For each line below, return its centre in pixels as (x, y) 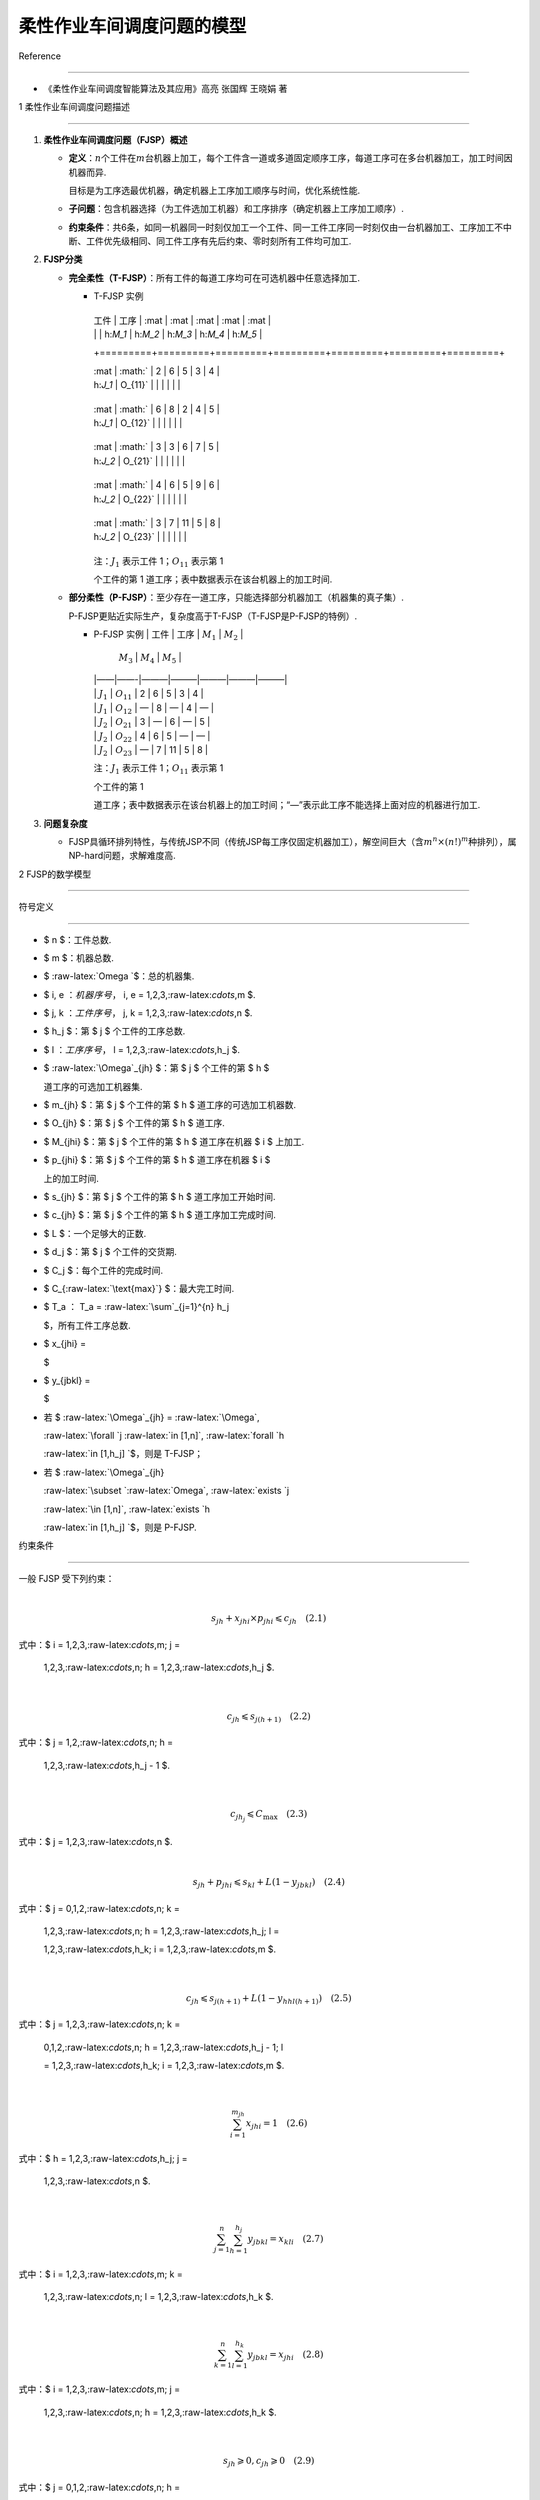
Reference (40, 56)
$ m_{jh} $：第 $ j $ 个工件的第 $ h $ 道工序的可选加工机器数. (170, 1105)
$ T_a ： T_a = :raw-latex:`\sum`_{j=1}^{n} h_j (136, 1307)
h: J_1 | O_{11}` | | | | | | (137, 385)
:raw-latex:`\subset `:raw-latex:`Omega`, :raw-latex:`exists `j (166, 1491)
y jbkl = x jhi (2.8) (285, 2355)
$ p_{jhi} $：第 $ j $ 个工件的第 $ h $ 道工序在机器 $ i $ (157, 1160)
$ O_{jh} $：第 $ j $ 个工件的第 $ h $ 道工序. (134, 1123)
